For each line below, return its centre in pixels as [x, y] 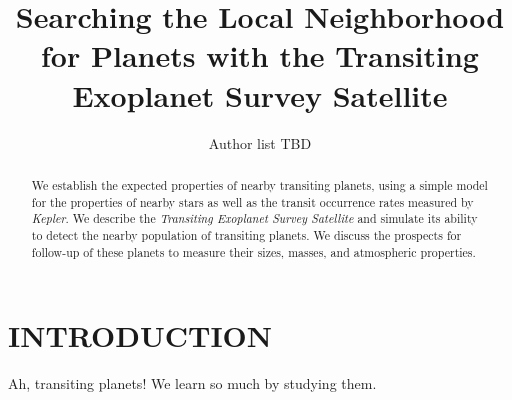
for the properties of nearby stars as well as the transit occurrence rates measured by [252, 201]
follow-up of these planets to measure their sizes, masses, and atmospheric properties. [253, 251]
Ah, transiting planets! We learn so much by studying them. [192, 383]
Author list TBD [260, 142]
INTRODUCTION [140, 335]
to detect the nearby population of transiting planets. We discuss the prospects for [246, 234]
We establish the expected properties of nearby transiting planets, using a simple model [259, 184]
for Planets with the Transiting [260, 55]
